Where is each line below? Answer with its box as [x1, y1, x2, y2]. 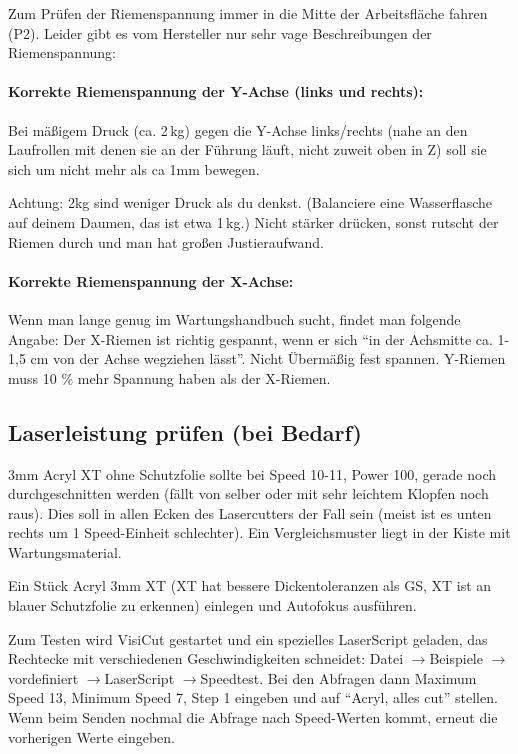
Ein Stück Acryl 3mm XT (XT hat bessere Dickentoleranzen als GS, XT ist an [8, 575, 492, 596]
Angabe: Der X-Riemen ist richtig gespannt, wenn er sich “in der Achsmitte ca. [8, 328, 493, 349]
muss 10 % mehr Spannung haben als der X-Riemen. [8, 367, 331, 388]
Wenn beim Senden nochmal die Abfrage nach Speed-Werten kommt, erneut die [8, 707, 498, 728]
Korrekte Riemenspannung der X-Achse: [8, 270, 294, 291]
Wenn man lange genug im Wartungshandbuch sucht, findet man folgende [8, 308, 461, 329]
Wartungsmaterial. [8, 541, 122, 562]
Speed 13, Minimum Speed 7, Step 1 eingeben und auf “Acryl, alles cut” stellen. [8, 687, 498, 708]
